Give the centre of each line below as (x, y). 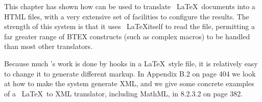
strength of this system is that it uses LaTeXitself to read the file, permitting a (129, 26)
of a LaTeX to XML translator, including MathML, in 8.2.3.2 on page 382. (124, 93)
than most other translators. (49, 46)
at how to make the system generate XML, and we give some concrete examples (129, 83)
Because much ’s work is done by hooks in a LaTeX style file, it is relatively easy (131, 63)
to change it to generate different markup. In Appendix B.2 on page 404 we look (130, 73)
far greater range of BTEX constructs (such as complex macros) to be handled (127, 36)
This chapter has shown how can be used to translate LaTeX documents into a (130, 6)
